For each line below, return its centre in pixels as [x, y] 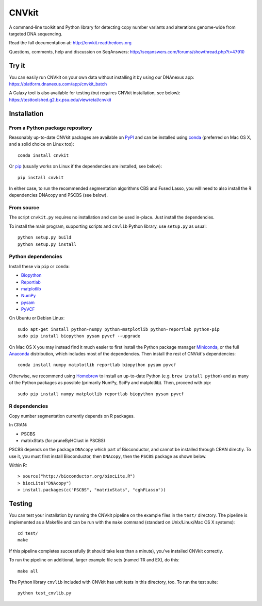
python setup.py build [45, 237]
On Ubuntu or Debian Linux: [37, 318]
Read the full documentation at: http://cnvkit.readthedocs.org [70, 43]
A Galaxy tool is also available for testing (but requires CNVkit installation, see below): [95, 93]
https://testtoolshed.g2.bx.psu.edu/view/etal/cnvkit [60, 100]
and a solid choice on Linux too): [41, 144]
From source [24, 208]
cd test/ [28, 533]
